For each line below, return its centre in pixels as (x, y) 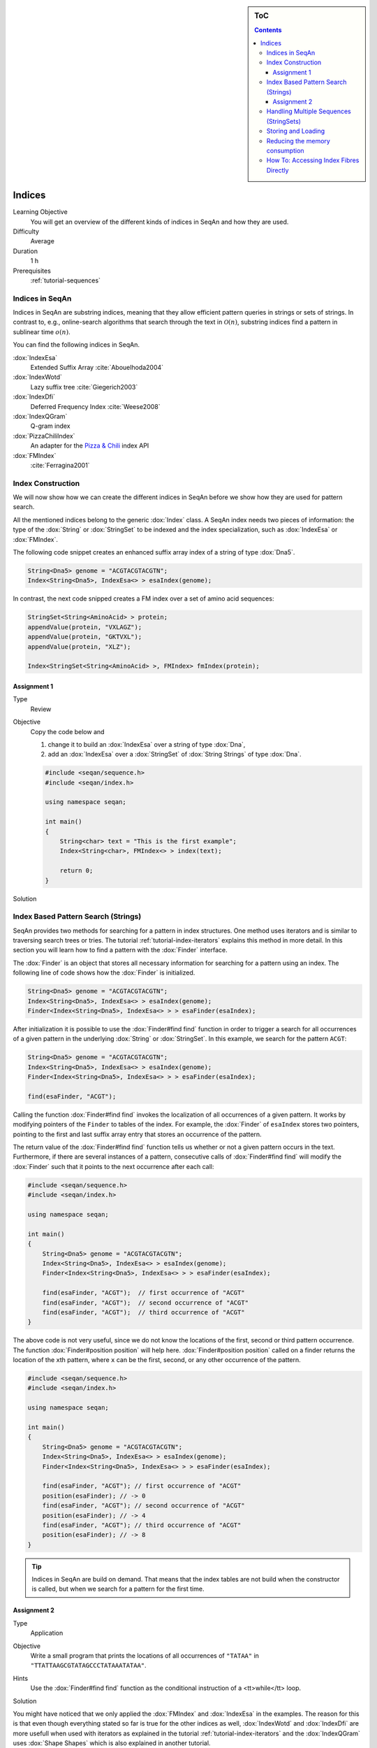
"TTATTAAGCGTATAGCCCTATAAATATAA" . (88, 1665)
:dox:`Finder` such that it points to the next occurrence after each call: (113, 1166)
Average (43, 241)
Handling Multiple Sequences (309, 111)
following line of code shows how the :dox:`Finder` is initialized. (104, 973)
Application (47, 1633)
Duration (25, 251)
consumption (285, 150)
